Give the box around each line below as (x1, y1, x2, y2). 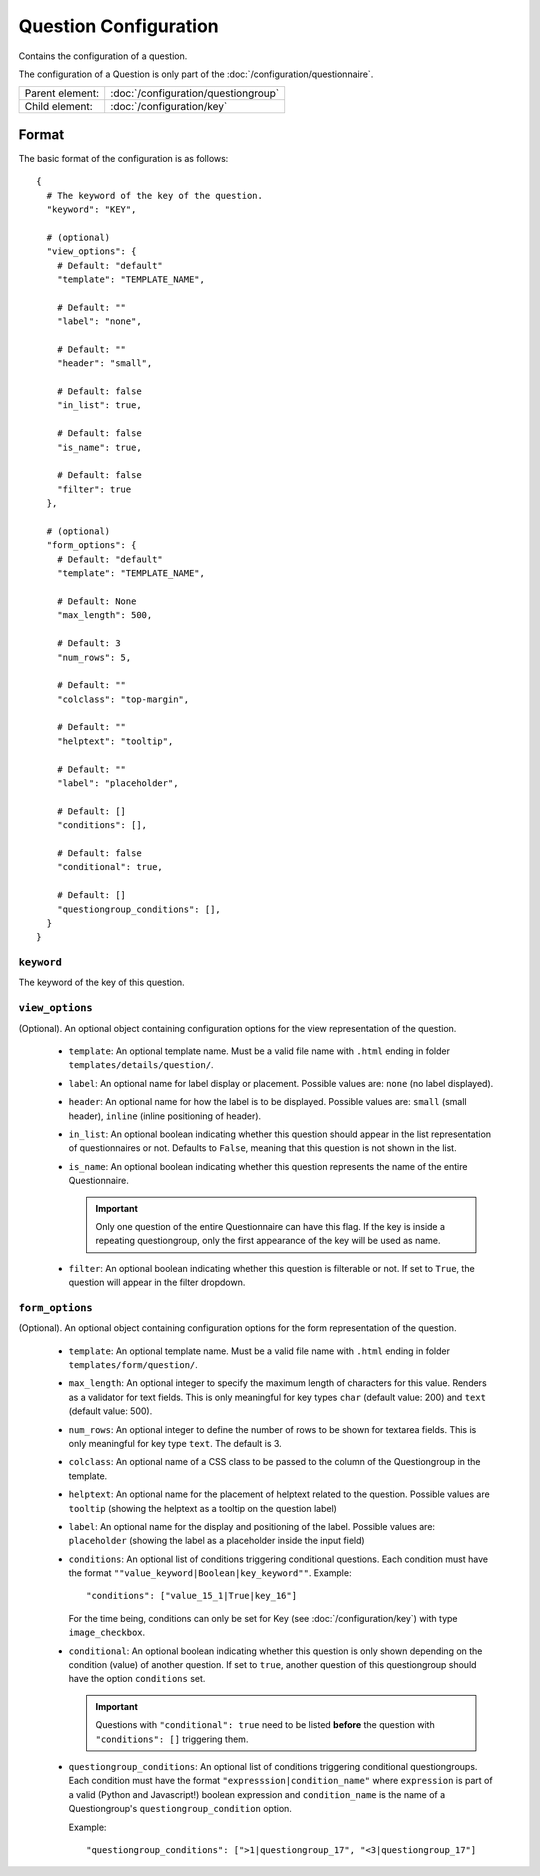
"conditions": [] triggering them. (95, 1733, 249, 1745)
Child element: (24, 100, 94, 114)
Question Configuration (18, 15, 219, 37)
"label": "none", (56, 316, 142, 327)
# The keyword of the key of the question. (46, 190, 264, 201)
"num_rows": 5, (56, 651, 132, 663)
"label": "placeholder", (56, 778, 179, 789)
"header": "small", (56, 358, 153, 369)
